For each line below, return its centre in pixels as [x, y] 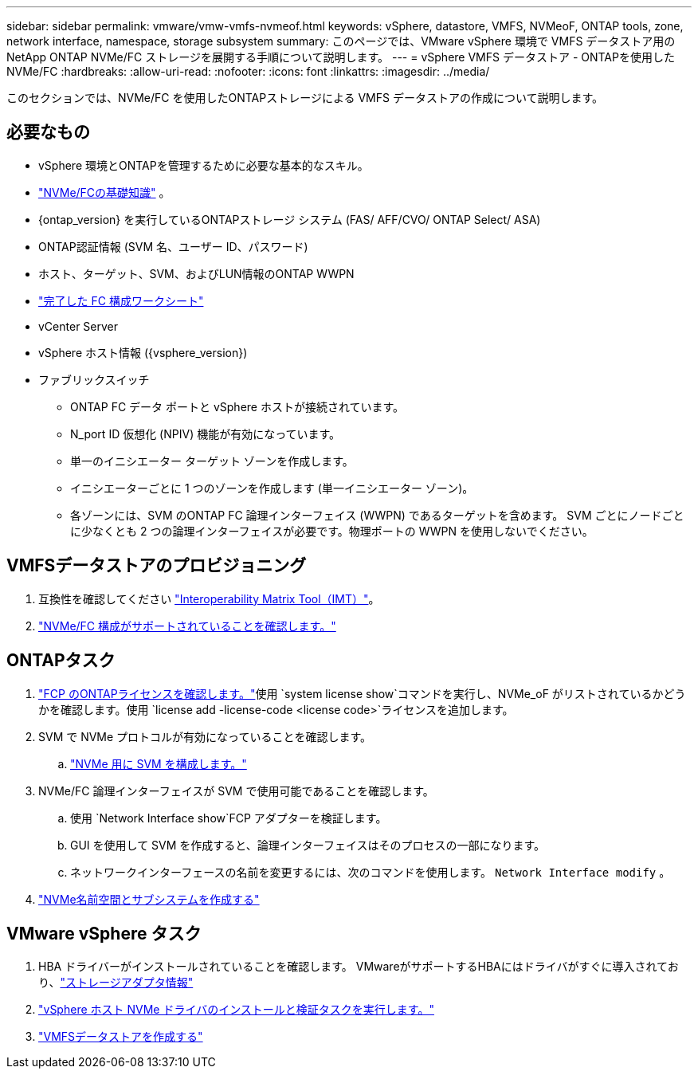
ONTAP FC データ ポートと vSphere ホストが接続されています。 [237, 406]
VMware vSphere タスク [104, 933]
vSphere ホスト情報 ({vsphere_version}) [143, 352]
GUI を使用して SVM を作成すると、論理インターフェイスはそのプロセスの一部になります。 [308, 845]
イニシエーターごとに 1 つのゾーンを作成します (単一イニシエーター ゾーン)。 [272, 488]
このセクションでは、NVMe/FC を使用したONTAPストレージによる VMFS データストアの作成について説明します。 [305, 98]
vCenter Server [78, 326]
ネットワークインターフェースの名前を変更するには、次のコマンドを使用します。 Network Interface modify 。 [371, 872]
